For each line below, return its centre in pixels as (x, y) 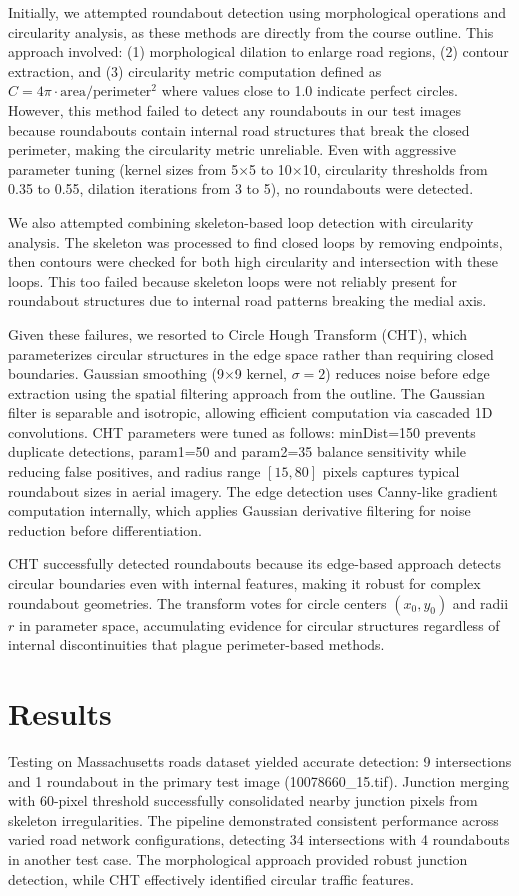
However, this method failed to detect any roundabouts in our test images (235, 109)
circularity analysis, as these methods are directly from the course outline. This (251, 31)
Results (60, 713)
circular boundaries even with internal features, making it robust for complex (244, 583)
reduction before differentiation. (105, 529)
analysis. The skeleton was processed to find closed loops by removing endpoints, (255, 241)
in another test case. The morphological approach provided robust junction (238, 858)
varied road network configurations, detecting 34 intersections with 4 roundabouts (259, 839)
